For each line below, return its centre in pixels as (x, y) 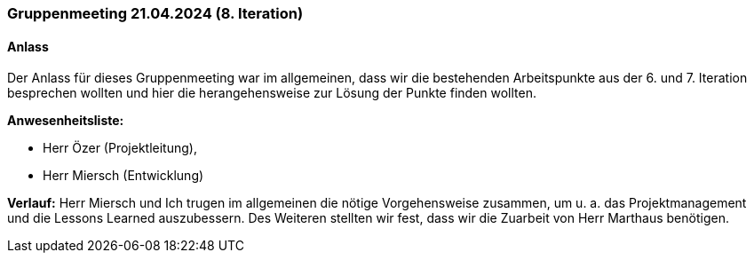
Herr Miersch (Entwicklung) (123, 176)
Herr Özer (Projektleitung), (120, 148)
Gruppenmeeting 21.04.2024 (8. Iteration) (155, 13)
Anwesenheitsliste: (66, 121)
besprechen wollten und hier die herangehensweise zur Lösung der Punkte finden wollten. (272, 93)
